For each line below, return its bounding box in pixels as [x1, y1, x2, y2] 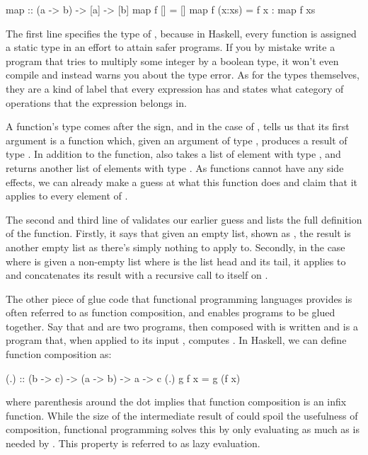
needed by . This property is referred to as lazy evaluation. [6, 436, 260, 451]
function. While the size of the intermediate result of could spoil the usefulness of [6, 408, 358, 422]
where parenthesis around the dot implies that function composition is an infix [6, 394, 347, 409]
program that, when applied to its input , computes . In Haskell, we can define [6, 333, 347, 347]
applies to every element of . [6, 188, 128, 203]
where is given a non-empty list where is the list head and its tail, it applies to [6, 253, 346, 268]
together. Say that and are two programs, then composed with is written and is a [6, 318, 358, 333]
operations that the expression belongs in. [6, 95, 187, 110]
